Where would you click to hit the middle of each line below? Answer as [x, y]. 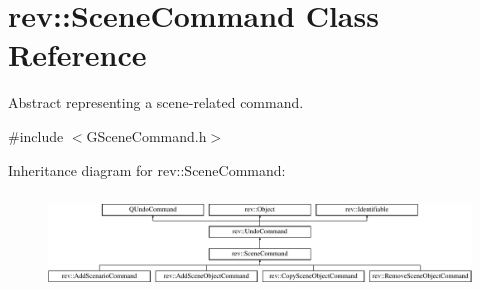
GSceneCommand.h [146, 135]
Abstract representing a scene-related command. [156, 102]
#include [36, 135]
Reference [77, 54]
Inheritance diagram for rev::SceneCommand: [147, 169]
